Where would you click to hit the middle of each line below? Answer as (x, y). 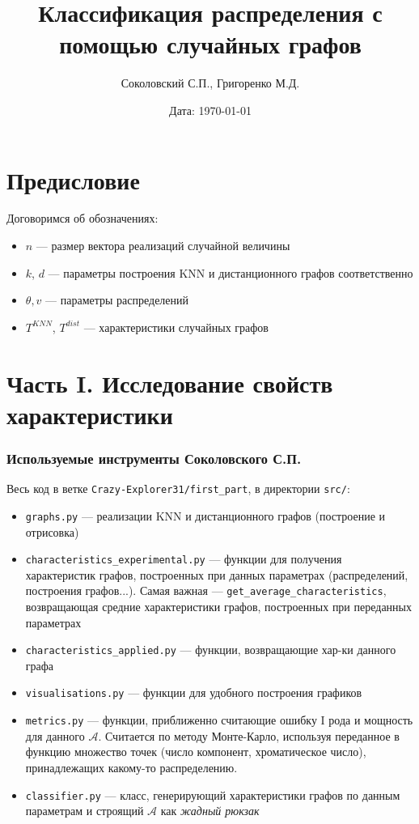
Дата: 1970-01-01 (210, 110)
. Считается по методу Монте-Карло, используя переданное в (249, 735)
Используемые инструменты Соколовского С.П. (154, 458)
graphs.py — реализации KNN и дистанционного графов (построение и (205, 515)
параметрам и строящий (85, 811)
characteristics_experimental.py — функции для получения (184, 559)
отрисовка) (52, 531)
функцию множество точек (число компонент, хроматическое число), (196, 752)
